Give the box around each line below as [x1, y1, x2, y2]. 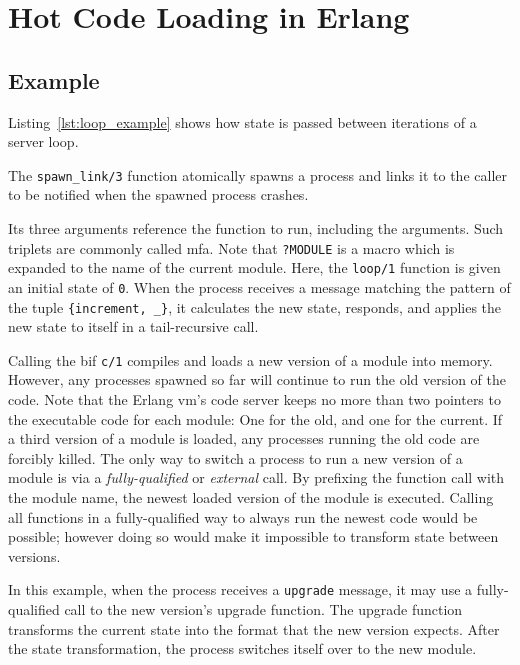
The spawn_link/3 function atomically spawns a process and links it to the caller [8, 164, 507, 185]
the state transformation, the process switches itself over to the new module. [8, 638, 477, 659]
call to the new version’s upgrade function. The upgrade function [64, 599, 463, 620]
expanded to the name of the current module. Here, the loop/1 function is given [8, 257, 501, 278]
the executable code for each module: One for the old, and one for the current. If [8, 408, 503, 429]
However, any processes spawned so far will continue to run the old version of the [8, 369, 507, 390]
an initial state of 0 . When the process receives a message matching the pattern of [8, 276, 511, 297]
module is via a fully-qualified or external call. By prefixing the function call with [8, 467, 505, 488]
